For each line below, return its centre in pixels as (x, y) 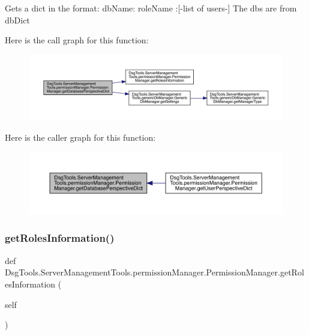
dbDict (17, 20)
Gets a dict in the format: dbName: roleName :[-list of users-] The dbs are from (151, 8)
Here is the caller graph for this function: (80, 137)
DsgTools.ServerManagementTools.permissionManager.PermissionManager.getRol (154, 272)
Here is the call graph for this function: (77, 40)
